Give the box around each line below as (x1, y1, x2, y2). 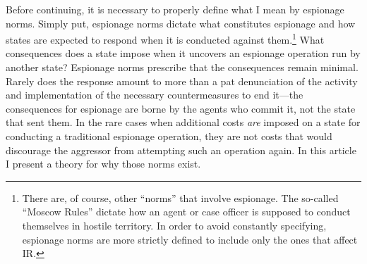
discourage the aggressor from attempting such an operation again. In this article (6, 142, 356, 157)
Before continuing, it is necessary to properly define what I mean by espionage (6, 2, 344, 16)
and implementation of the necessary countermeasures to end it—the (6, 87, 303, 102)
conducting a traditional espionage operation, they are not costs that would (6, 129, 332, 143)
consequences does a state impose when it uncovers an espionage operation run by (6, 46, 361, 61)
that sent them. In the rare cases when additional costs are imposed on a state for (6, 115, 361, 130)
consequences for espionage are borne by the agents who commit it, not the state (6, 101, 356, 115)
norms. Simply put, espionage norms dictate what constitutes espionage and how (6, 15, 356, 30)
